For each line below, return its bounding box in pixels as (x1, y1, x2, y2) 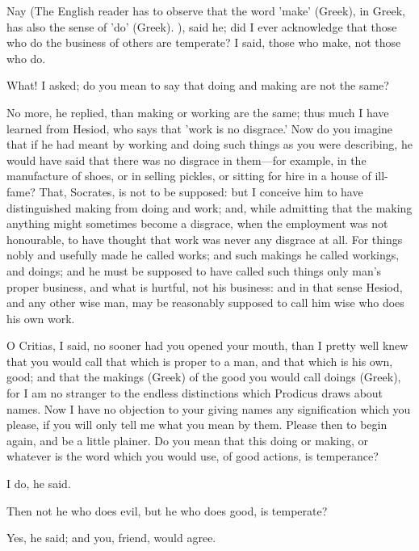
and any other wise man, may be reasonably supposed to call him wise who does (6, 294, 404, 311)
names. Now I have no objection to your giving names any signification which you (6, 400, 411, 417)
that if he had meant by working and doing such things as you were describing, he (6, 136, 413, 153)
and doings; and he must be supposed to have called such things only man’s (6, 262, 382, 279)
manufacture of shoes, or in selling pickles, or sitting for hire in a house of (6, 167, 371, 184)
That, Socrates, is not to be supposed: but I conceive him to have (39, 183, 363, 200)
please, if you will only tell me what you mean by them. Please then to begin (6, 416, 388, 433)
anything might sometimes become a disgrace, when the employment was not (6, 215, 388, 232)
